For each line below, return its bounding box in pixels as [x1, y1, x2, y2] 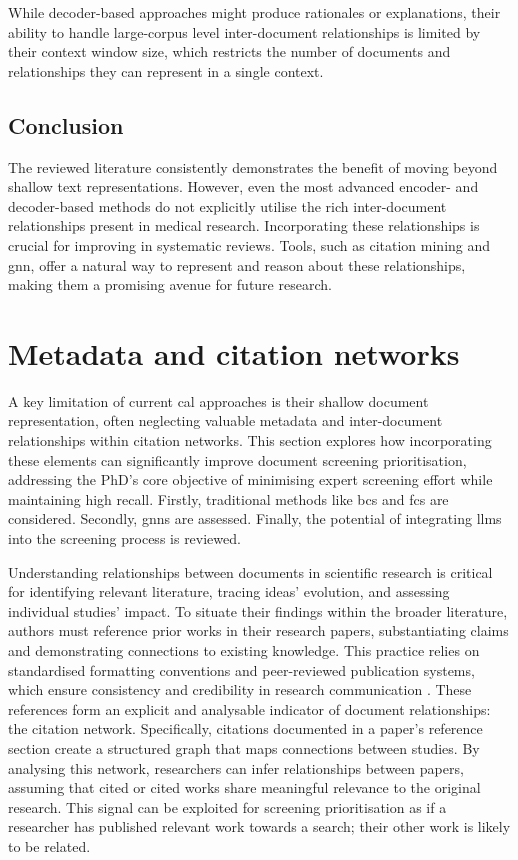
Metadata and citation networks [8, 332, 460, 373]
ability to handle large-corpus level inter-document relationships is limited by [8, 21, 481, 42]
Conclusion [8, 109, 124, 140]
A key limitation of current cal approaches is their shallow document [8, 390, 429, 411]
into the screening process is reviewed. [8, 528, 241, 549]
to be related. [8, 835, 91, 856]
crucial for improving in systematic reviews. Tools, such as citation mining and [8, 234, 491, 255]
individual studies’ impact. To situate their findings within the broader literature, [8, 600, 508, 621]
